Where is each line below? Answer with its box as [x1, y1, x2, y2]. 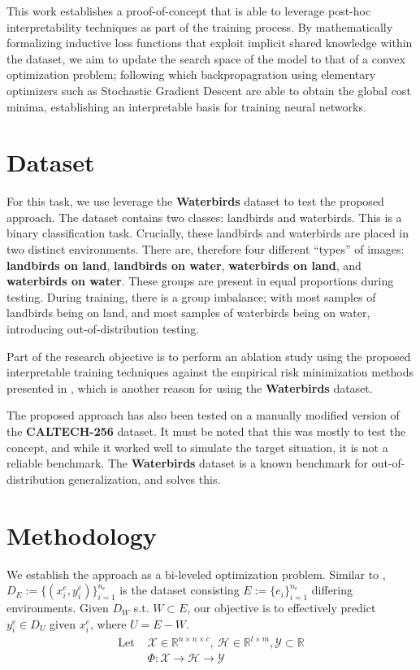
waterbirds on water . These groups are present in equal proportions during [6, 272, 394, 289]
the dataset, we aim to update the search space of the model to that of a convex [6, 50, 405, 67]
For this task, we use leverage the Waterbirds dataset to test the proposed [6, 193, 384, 210]
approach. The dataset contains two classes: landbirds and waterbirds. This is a [6, 208, 402, 225]
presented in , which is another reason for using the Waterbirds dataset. [6, 379, 373, 396]
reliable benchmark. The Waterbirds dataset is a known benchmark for [6, 455, 369, 472]
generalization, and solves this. [68, 470, 221, 487]
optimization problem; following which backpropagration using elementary [6, 66, 376, 83]
